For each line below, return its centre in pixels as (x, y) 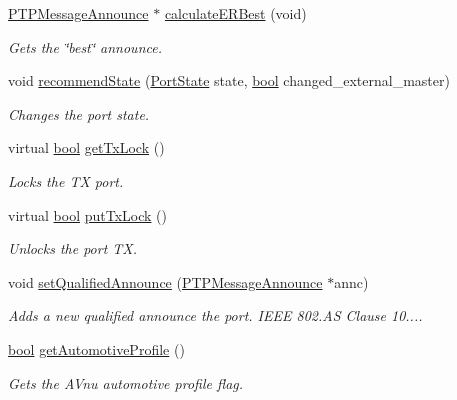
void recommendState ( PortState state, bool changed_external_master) (229, 80)
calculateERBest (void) (235, 13)
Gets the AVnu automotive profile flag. (126, 382)
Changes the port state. (79, 113)
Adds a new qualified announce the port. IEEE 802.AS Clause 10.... (215, 315)
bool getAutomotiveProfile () (96, 348)
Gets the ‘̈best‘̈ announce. (85, 46)
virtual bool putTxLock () (87, 214)
